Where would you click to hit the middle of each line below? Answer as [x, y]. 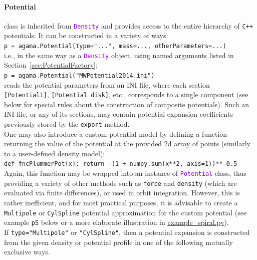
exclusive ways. [27, 252]
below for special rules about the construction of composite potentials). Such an [126, 104]
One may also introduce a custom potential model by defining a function [116, 134]
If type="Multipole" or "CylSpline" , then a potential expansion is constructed [127, 232]
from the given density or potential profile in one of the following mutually [118, 242]
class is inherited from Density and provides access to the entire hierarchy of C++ [128, 25]
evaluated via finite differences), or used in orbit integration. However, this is [122, 193]
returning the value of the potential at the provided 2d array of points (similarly [127, 144]
